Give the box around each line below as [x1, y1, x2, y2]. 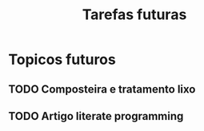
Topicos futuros [8, 50, 116, 69]
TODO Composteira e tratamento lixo [8, 82, 196, 96]
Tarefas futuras [82, 6, 187, 24]
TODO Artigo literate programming [8, 109, 184, 123]
